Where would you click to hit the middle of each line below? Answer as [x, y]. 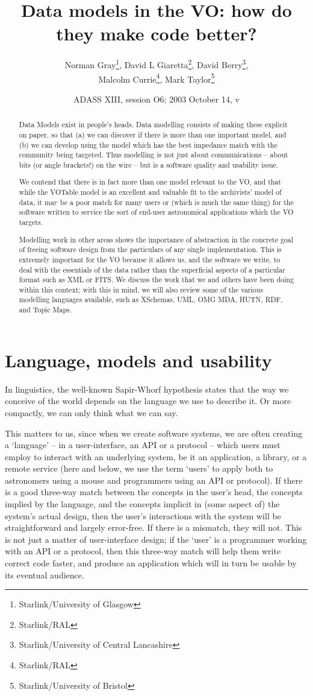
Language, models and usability [138, 360]
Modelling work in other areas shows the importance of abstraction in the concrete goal [156, 239]
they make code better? [156, 33]
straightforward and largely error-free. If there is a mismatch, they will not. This [153, 527]
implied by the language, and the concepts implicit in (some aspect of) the [142, 504]
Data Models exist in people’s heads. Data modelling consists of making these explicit [153, 125]
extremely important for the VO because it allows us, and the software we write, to [150, 259]
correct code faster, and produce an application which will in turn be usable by [151, 563]
